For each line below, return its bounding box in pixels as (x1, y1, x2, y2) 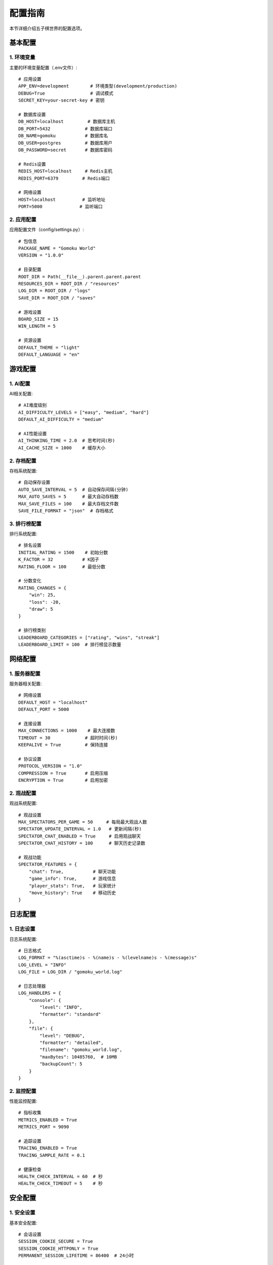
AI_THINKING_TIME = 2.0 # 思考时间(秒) (18, 438, 116, 444)
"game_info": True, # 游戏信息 (28, 876, 116, 881)
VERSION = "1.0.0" (18, 252, 64, 258)
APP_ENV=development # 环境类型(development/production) (18, 83, 177, 89)
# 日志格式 (18, 948, 41, 953)
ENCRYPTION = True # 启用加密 (18, 777, 108, 783)
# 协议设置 (18, 756, 41, 762)
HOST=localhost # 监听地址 (18, 196, 106, 202)
